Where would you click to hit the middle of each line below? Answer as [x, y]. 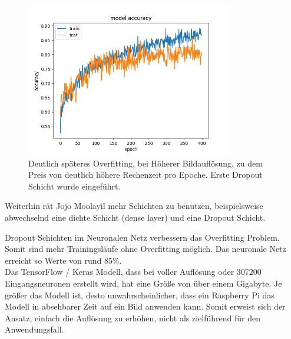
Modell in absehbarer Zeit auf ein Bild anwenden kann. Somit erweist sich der [145, 306]
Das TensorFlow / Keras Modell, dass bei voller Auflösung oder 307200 [133, 272]
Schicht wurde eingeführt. [75, 186]
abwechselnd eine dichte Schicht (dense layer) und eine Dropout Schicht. [135, 217]
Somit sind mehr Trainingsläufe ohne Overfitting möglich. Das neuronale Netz [145, 249]
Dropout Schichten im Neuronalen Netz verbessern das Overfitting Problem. [142, 237]
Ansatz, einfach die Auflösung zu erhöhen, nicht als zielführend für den [133, 318]
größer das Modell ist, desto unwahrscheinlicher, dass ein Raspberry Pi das [140, 295]
